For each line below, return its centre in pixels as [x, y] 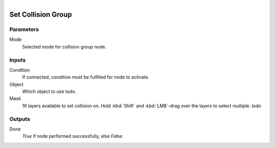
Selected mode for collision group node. [64, 46]
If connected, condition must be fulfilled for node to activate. [86, 77]
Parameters [24, 29]
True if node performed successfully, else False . [73, 136]
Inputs [18, 60]
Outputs [20, 119]
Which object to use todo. [49, 91]
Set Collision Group [41, 15]
